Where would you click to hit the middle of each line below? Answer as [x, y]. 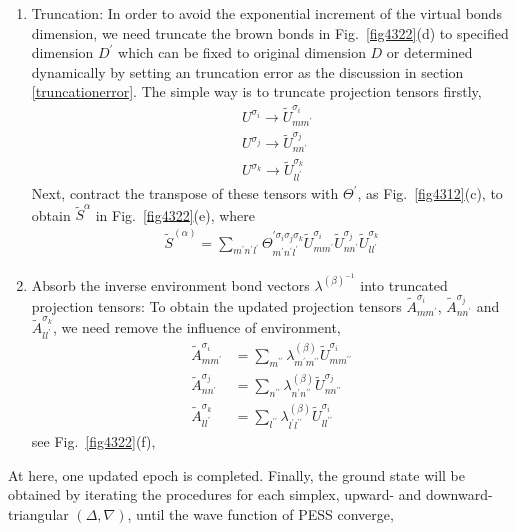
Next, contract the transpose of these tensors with [185, 193]
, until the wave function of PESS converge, [260, 513]
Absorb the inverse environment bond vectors [170, 284]
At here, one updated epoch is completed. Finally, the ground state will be [237, 474]
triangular [38, 513]
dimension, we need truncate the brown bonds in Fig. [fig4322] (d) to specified [270, 32]
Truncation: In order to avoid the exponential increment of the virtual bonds [266, 13]
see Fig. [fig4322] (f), [93, 441]
